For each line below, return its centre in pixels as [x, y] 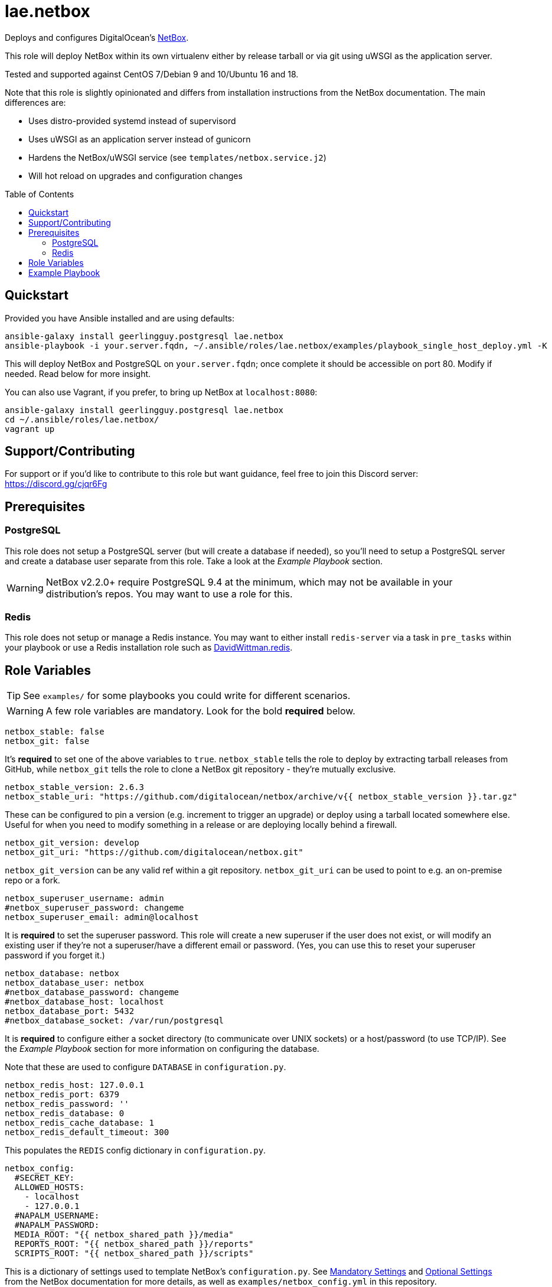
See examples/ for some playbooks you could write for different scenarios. [187, 696]
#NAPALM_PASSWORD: [57, 1225]
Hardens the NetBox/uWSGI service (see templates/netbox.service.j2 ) [177, 157]
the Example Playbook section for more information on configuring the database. [162, 1049]
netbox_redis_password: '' [67, 1104]
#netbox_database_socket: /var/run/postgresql [114, 1021]
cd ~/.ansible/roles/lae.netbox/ [82, 419]
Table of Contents [40, 194]
